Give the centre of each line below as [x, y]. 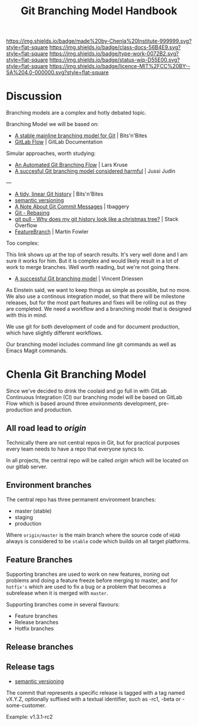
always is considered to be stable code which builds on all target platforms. [98, 541]
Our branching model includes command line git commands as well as [91, 345]
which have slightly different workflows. [55, 333]
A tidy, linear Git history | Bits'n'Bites [59, 194]
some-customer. [26, 705]
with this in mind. [27, 315]
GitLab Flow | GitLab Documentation [59, 142]
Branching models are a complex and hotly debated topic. [76, 113]
